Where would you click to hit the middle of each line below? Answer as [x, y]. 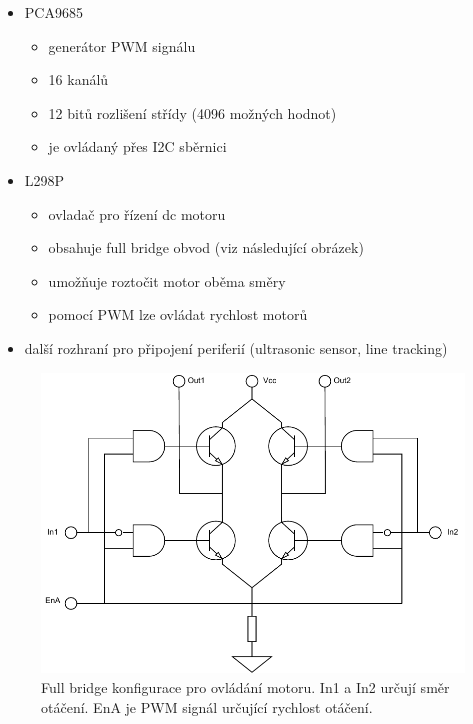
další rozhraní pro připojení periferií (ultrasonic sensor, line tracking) [236, 347]
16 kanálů [78, 79]
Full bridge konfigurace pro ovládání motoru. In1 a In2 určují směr [245, 686]
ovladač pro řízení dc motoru [137, 213]
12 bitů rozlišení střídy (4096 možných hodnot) [192, 112]
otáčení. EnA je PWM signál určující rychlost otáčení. [207, 706]
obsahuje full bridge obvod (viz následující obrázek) [206, 247]
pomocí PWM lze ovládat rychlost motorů [178, 314]
